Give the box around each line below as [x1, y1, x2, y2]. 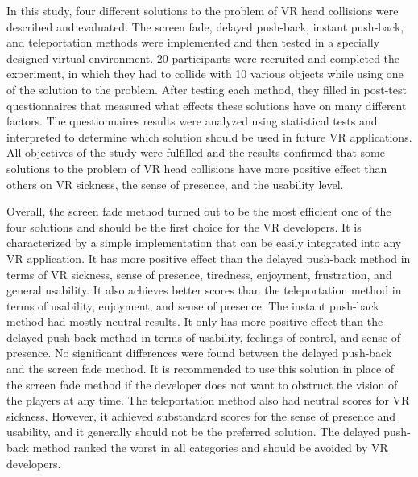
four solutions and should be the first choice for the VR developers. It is [6, 218, 362, 235]
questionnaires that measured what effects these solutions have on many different [6, 97, 407, 113]
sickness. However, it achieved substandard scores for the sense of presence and [6, 407, 396, 424]
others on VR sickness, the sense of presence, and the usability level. [6, 175, 344, 192]
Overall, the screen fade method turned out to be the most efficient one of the [6, 203, 391, 220]
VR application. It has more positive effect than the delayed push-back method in [6, 249, 411, 266]
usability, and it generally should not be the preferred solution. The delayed [6, 423, 380, 440]
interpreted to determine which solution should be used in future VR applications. [6, 128, 412, 145]
